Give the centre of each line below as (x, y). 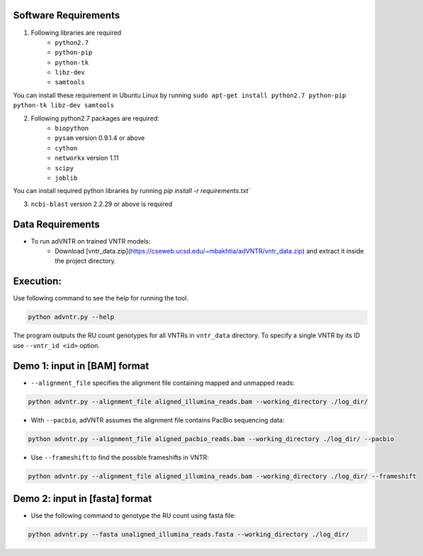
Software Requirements (67, 15)
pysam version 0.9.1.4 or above (100, 138)
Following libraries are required (76, 33)
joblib (66, 178)
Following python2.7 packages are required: (95, 118)
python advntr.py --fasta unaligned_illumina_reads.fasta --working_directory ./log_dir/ (189, 535)
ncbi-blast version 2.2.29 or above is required (102, 204)
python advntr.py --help (71, 317)
